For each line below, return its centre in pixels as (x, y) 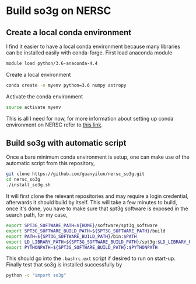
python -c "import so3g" (36, 276)
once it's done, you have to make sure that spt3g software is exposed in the (97, 208)
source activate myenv (34, 107)
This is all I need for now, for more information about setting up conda (90, 118)
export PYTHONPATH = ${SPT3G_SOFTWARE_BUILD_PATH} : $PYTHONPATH (82, 247)
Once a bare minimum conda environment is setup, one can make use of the (98, 157)
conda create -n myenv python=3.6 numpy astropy (66, 85)
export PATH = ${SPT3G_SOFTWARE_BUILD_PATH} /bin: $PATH (71, 236)
